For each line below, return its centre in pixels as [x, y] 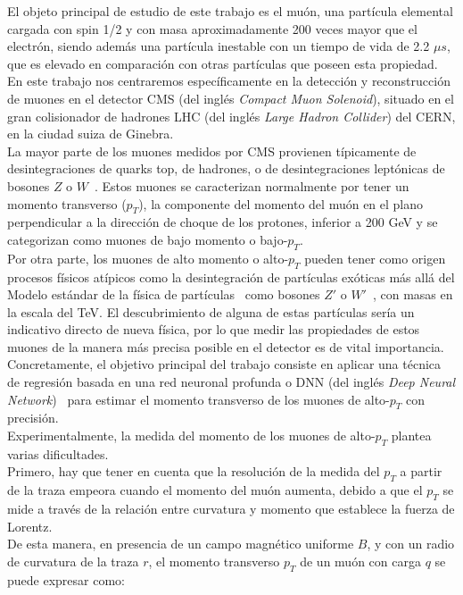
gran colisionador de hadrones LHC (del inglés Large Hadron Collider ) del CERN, [231, 116]
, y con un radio [411, 544]
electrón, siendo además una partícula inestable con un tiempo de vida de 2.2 [219, 46]
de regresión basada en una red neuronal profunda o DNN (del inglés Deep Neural [231, 382]
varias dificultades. [58, 453]
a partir [421, 471]
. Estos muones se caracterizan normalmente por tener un [252, 185]
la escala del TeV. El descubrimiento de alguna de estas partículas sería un [211, 311]
